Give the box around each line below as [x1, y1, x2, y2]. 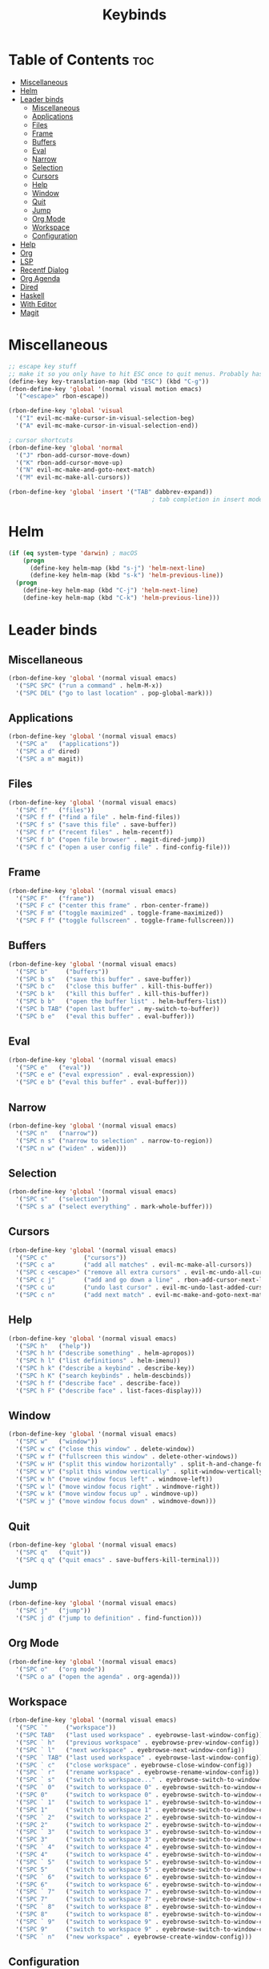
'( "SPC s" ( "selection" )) [15, 1195, 110, 1204]
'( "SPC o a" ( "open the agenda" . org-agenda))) [15, 1673, 181, 1681]
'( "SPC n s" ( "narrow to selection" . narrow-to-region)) [15, 1136, 214, 1145]
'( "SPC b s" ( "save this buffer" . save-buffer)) [15, 975, 192, 983]
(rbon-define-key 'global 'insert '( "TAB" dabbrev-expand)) [8, 488, 214, 496]
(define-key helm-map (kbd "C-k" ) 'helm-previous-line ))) [22, 594, 220, 602]
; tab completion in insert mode [151, 495, 263, 503]
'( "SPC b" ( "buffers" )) [15, 968, 110, 976]
